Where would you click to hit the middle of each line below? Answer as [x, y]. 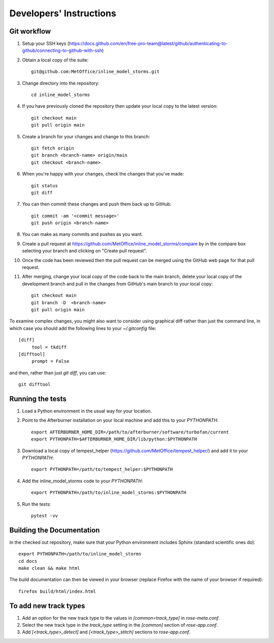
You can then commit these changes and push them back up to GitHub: [97, 204]
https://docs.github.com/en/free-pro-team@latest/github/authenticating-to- [148, 44]
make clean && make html [49, 568]
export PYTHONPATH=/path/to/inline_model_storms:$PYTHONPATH [109, 493]
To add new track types [47, 606]
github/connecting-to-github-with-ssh [62, 50]
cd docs [28, 561]
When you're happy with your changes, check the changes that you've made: [103, 174]
